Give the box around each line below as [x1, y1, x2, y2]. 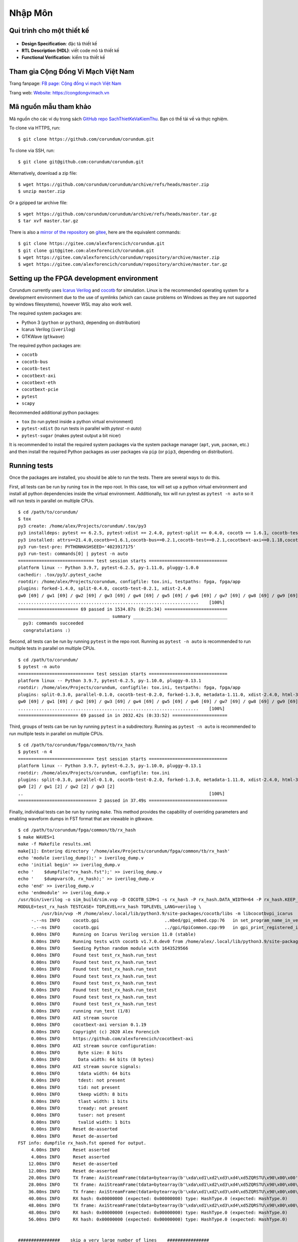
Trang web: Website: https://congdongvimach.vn [9, 89, 109, 95]
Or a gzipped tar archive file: [9, 199, 68, 206]
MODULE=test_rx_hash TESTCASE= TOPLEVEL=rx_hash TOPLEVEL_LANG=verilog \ [18, 904, 202, 909]
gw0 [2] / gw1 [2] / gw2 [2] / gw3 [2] [18, 784, 115, 789]
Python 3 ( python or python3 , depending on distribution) [21, 319, 141, 325]
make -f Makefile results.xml [18, 841, 92, 847]
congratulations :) [23, 627, 71, 633]
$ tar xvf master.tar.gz [18, 218, 78, 224]
